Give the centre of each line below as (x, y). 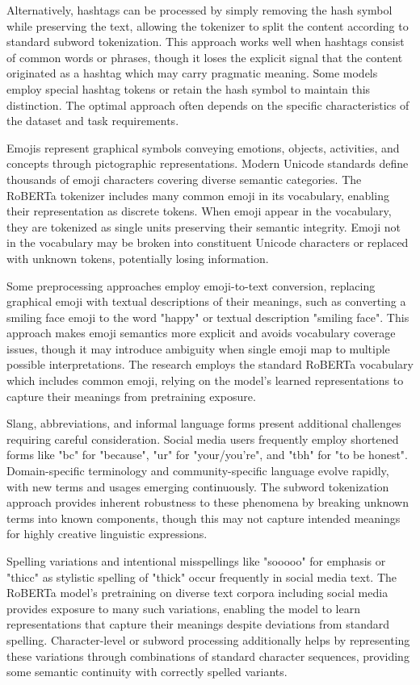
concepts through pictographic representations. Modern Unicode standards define (208, 163)
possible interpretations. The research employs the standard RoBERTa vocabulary (210, 364)
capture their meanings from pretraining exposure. (131, 396)
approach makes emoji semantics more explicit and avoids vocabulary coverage (201, 333)
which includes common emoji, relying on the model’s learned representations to (205, 380)
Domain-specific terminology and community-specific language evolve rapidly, (198, 471)
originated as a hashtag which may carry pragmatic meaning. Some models (192, 73)
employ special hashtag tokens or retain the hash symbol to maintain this (189, 88)
